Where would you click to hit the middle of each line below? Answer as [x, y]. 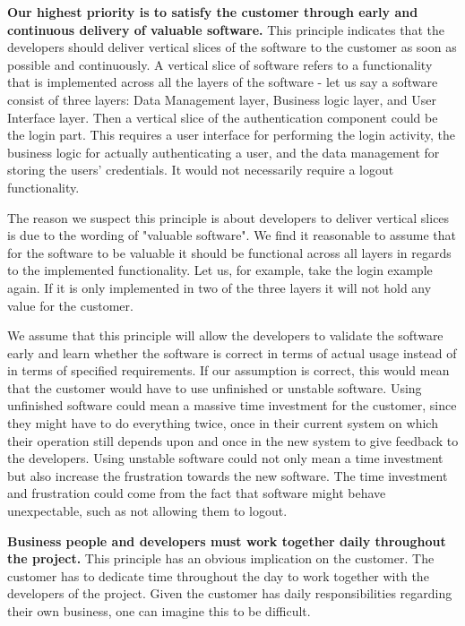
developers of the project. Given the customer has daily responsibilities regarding [230, 593]
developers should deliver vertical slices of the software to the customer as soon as [232, 47]
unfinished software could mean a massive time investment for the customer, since [232, 405]
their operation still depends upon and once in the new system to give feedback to [233, 440]
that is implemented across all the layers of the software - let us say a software [223, 82]
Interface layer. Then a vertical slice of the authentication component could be [223, 117]
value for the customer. [70, 305]
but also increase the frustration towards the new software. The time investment [228, 475]
